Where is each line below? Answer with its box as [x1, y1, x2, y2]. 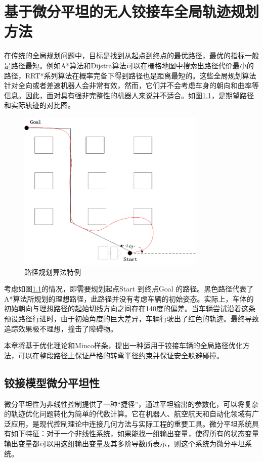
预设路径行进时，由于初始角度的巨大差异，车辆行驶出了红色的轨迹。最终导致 [4, 313, 259, 324]
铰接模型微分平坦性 [4, 374, 100, 390]
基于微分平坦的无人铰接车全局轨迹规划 [4, 1, 259, 22]
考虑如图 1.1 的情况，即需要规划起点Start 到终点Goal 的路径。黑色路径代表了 [4, 283, 254, 294]
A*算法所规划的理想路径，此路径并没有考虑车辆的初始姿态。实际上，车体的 [4, 293, 254, 304]
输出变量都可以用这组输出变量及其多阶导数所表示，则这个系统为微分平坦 [4, 438, 245, 448]
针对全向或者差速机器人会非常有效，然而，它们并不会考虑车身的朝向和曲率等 [4, 80, 259, 91]
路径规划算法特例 [24, 266, 81, 277]
